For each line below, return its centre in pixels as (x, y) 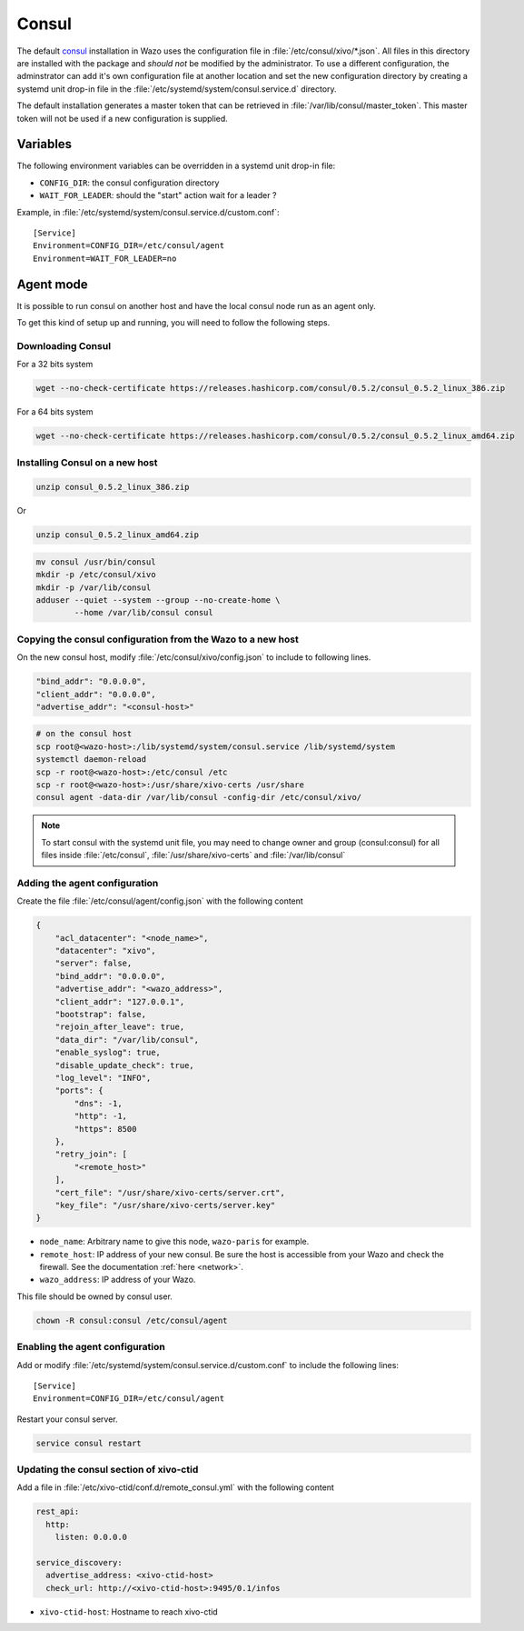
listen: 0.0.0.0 (91, 1537)
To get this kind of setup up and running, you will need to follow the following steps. (173, 323)
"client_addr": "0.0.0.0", (96, 694)
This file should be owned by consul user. (94, 1296)
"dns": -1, (98, 1103)
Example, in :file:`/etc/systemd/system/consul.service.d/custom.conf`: (148, 212)
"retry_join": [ (91, 1154)
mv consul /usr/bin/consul (96, 562)
